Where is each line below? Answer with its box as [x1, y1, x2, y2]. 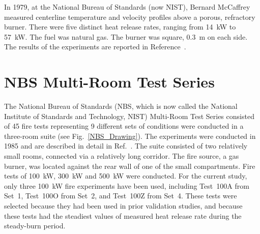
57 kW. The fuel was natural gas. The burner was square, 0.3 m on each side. [4, 31, 248, 42]
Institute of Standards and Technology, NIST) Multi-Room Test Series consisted [4, 110, 254, 121]
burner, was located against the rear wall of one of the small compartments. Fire [4, 160, 255, 171]
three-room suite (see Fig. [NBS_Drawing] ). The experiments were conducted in [4, 130, 256, 141]
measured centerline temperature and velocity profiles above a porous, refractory [4, 11, 255, 22]
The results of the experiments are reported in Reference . [4, 41, 186, 52]
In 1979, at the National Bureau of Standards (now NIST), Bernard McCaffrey [4, 2, 250, 12]
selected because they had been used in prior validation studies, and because [4, 200, 243, 211]
